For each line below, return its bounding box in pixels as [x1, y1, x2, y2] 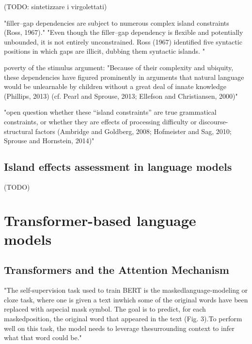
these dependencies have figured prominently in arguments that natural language [4, 72, 244, 82]
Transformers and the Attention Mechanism [4, 262, 229, 277]
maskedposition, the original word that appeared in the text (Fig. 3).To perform [4, 314, 242, 324]
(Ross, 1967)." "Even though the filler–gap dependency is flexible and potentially [4, 27, 243, 37]
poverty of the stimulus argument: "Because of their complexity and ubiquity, [4, 62, 234, 72]
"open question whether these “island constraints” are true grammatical [4, 107, 217, 117]
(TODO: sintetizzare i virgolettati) [4, 1, 107, 11]
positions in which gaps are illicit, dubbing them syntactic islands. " [4, 46, 205, 56]
